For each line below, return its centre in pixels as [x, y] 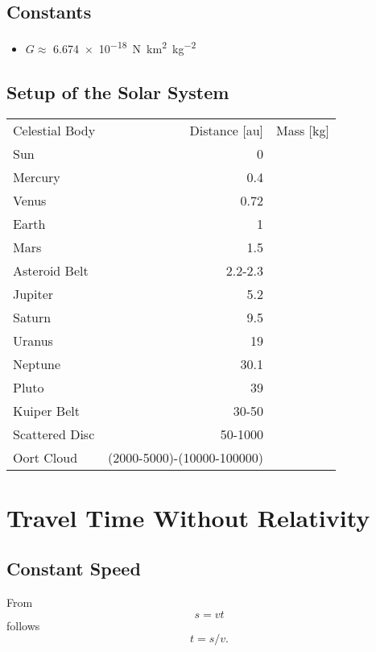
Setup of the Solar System [118, 91]
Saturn [32, 317]
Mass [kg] [302, 130]
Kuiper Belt [46, 410]
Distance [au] [226, 130]
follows [23, 625]
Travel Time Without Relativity [188, 517]
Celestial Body [54, 130]
